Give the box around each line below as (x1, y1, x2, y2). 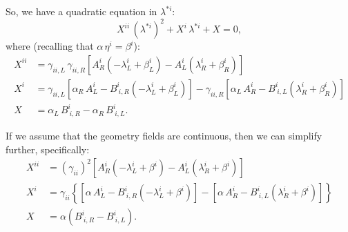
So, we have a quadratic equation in (6, 4, 157, 18)
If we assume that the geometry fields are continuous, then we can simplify (6, 128, 322, 143)
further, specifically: (6, 142, 90, 156)
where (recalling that (6, 39, 94, 53)
